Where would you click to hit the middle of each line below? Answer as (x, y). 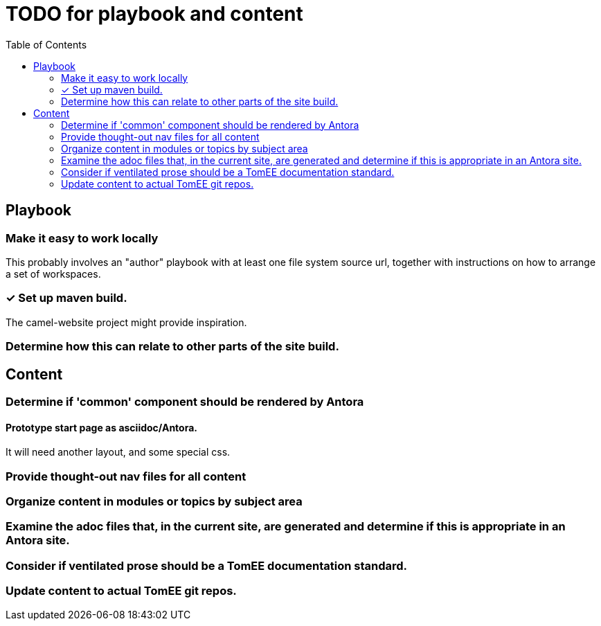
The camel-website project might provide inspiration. (126, 322)
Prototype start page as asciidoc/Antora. (101, 427)
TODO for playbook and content (154, 14)
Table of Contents (46, 44)
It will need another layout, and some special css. (118, 452)
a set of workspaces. (53, 274)
